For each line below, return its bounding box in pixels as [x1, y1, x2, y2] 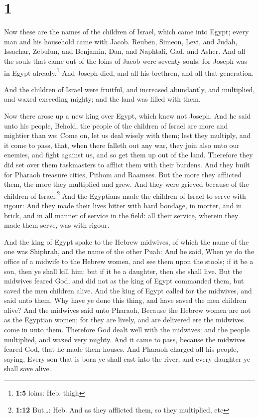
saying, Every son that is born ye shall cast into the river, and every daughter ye [4, 353, 251, 364]
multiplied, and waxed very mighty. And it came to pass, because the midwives [4, 334, 246, 344]
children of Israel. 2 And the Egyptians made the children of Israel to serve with [4, 189, 246, 201]
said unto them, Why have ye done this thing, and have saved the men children [4, 295, 247, 305]
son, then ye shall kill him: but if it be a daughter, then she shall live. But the [4, 266, 243, 276]
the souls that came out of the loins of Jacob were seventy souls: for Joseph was [4, 55, 247, 66]
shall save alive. [4, 363, 51, 374]
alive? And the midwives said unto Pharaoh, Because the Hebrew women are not [4, 304, 251, 315]
